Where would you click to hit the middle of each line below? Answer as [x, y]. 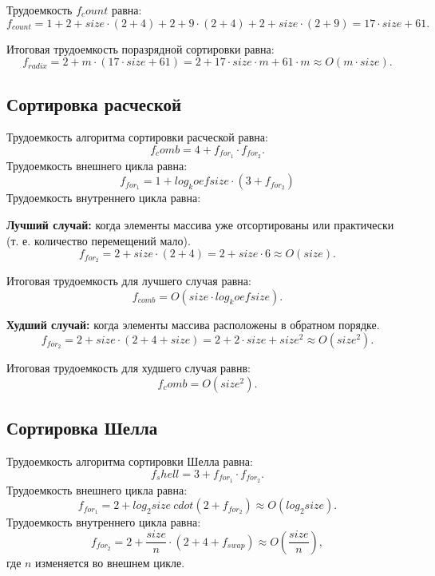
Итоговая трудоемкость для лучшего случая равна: [129, 281]
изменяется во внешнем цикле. [110, 562]
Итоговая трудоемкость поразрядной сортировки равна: [140, 48]
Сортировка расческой [94, 103]
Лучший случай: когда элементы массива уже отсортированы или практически [200, 225]
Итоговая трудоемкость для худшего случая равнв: [129, 368]
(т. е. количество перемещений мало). [99, 240]
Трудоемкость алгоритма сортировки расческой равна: [137, 137]
